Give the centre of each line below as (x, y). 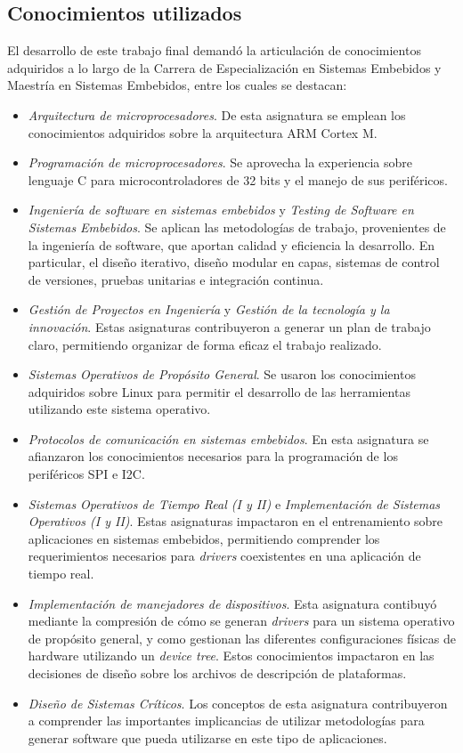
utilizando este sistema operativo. (119, 409)
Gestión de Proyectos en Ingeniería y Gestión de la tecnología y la (209, 309)
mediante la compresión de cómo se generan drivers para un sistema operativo (241, 621)
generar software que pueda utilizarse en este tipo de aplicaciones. (207, 737)
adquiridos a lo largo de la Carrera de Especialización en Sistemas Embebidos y (224, 67)
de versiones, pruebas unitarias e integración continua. (176, 279)
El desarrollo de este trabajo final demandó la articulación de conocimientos (214, 50)
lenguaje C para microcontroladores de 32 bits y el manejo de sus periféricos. (238, 179)
